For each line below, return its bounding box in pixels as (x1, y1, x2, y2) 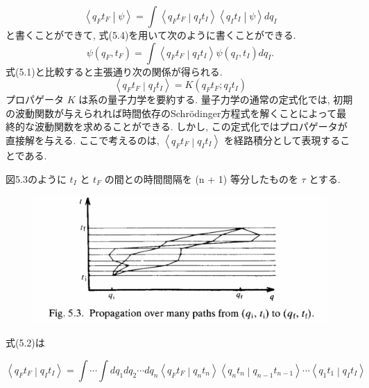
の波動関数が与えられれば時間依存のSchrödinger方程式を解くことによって (6, 105, 337, 120)
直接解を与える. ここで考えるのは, (6, 132, 160, 147)
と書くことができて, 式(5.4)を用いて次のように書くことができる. (6, 28, 296, 42)
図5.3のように (6, 171, 67, 186)
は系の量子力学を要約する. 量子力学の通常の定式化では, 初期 (78, 92, 353, 107)
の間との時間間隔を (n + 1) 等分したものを (104, 171, 298, 186)
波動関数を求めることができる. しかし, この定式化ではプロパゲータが (34, 119, 347, 134)
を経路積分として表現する (223, 132, 341, 147)
